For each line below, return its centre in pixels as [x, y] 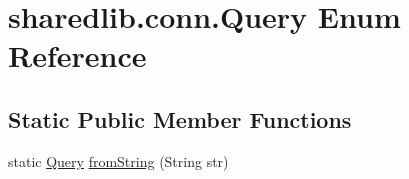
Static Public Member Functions [180, 118]
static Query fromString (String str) [118, 160]
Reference [77, 55]
